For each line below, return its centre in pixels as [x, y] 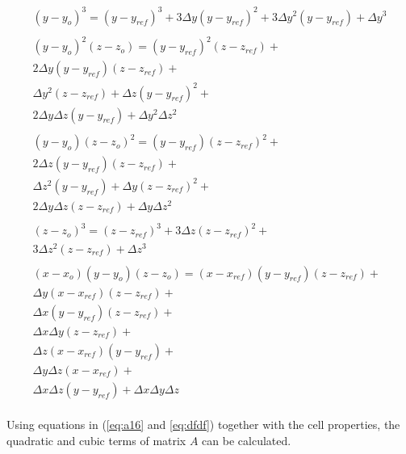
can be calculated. [247, 441]
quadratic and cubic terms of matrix [96, 441]
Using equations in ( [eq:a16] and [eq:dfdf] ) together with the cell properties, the [203, 425]
